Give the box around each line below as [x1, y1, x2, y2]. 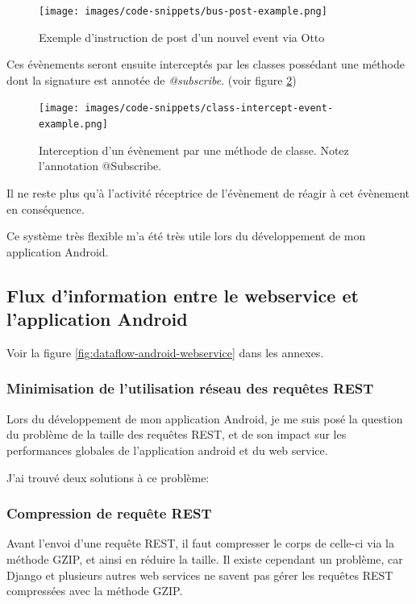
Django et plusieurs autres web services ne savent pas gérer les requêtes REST [6, 566, 393, 583]
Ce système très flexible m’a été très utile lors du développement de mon [6, 227, 366, 244]
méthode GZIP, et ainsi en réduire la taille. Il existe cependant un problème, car [6, 550, 403, 567]
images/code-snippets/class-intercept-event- [85, 102, 334, 115]
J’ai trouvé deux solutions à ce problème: [6, 469, 210, 485]
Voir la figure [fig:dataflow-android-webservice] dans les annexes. [6, 344, 324, 360]
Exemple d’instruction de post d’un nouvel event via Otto [39, 28, 325, 45]
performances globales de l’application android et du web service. [6, 441, 328, 458]
